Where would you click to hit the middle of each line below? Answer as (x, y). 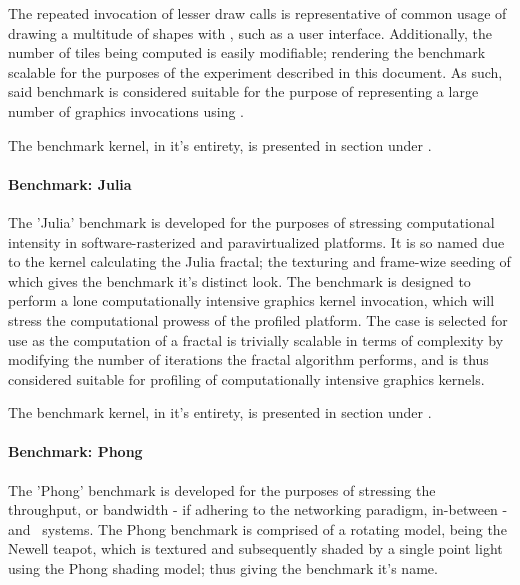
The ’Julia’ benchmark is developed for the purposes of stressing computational (251, 221)
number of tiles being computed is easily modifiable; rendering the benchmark (247, 52)
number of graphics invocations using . (126, 110)
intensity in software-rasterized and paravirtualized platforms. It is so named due (256, 241)
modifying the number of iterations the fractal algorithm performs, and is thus (248, 359)
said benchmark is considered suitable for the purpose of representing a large (243, 91)
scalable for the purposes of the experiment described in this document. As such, (255, 71)
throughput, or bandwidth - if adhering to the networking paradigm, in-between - (258, 509)
